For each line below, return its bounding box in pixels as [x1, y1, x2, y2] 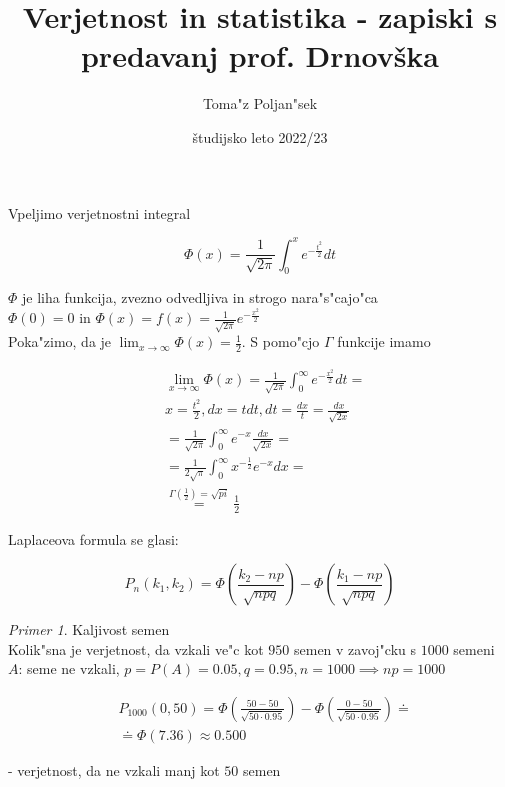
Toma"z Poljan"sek [202, 93, 318, 114]
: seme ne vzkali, [18, 658, 120, 679]
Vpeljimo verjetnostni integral [8, 202, 191, 223]
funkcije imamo [337, 331, 431, 352]
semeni [453, 638, 495, 659]
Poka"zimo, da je [8, 331, 112, 352]
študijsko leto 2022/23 [192, 126, 328, 147]
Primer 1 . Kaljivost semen [8, 619, 170, 640]
